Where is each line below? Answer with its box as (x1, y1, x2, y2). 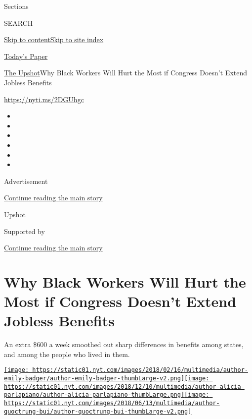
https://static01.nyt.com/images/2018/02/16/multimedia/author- (32, 366, 248, 374)
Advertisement (4, 176, 48, 186)
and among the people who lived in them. (4, 349, 130, 359)
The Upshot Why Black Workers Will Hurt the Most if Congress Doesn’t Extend (4, 67, 247, 78)
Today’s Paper (4, 51, 48, 61)
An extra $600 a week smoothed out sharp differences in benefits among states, (4, 339, 244, 350)
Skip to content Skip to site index (4, 34, 104, 45)
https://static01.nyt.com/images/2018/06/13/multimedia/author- (4, 400, 220, 407)
